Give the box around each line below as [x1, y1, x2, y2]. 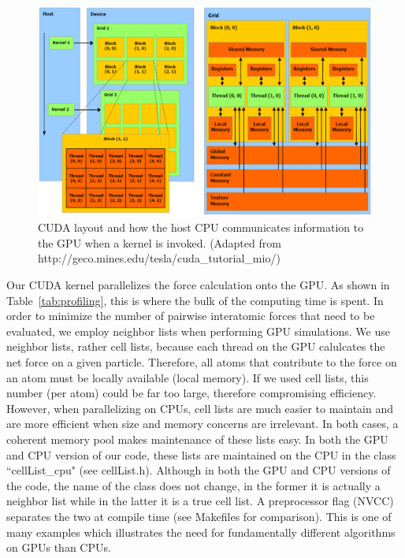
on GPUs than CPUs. [6, 539, 111, 556]
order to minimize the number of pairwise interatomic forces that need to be [6, 307, 375, 324]
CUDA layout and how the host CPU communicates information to [38, 219, 364, 236]
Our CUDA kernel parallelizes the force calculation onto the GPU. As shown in [6, 277, 390, 293]
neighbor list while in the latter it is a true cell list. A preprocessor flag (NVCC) [6, 493, 394, 509]
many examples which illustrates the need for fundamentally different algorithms [6, 523, 396, 540]
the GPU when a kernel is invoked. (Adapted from [38, 234, 281, 251]
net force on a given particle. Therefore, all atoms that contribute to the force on [6, 354, 397, 370]
